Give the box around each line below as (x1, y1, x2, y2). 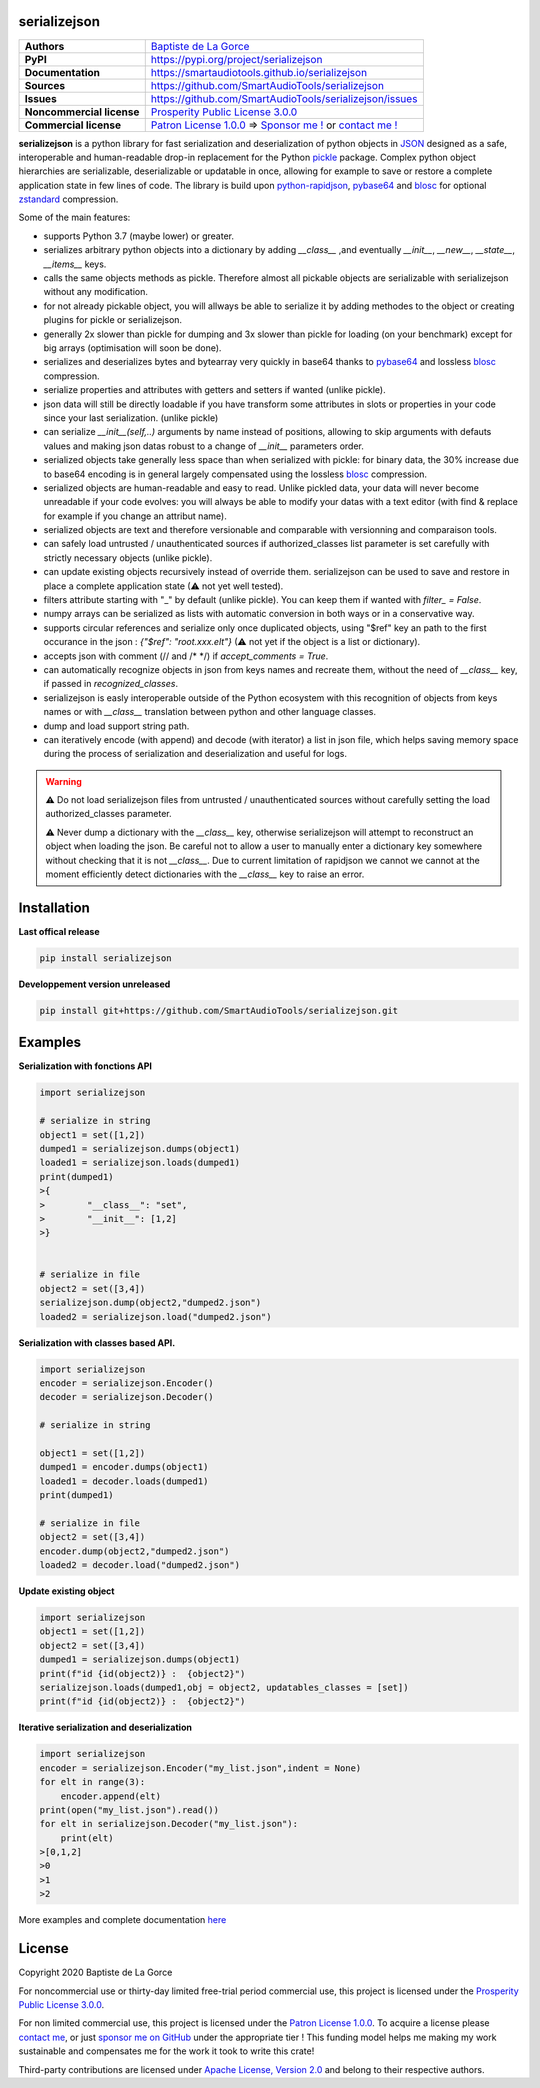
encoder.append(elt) (60, 1790, 162, 1802)
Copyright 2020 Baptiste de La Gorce (18, 1966, 173, 1979)
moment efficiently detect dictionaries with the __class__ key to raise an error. (45, 868, 365, 880)
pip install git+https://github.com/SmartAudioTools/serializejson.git (39, 1005, 399, 1016)
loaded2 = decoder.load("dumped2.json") (39, 1560, 240, 1571)
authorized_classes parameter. (45, 808, 172, 820)
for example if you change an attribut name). (43, 510, 227, 522)
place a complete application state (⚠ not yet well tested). (43, 580, 284, 592)
